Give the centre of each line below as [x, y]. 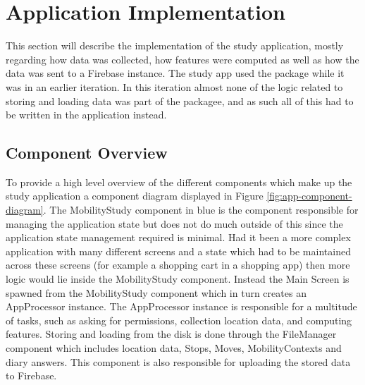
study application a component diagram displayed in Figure [135, 196]
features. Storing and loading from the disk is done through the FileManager [171, 334]
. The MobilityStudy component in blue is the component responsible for [201, 210]
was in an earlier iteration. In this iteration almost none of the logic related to [174, 86]
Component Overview [87, 153]
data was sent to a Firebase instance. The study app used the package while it [175, 73]
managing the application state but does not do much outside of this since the [174, 223]
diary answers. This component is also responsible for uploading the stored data [178, 361]
